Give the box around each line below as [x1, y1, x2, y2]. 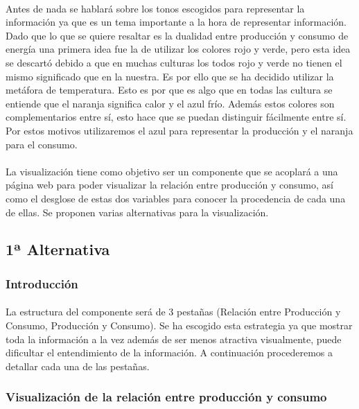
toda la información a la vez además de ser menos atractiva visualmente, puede [6, 331, 342, 346]
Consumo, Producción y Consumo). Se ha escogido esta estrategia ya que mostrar [6, 317, 353, 332]
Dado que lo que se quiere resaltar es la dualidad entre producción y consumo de [6, 28, 349, 42]
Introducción [6, 275, 78, 292]
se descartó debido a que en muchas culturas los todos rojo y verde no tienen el [6, 55, 342, 69]
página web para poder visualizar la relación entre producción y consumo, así [6, 177, 333, 192]
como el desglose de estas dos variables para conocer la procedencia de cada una [6, 191, 346, 205]
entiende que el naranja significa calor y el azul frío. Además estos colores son [6, 96, 335, 110]
